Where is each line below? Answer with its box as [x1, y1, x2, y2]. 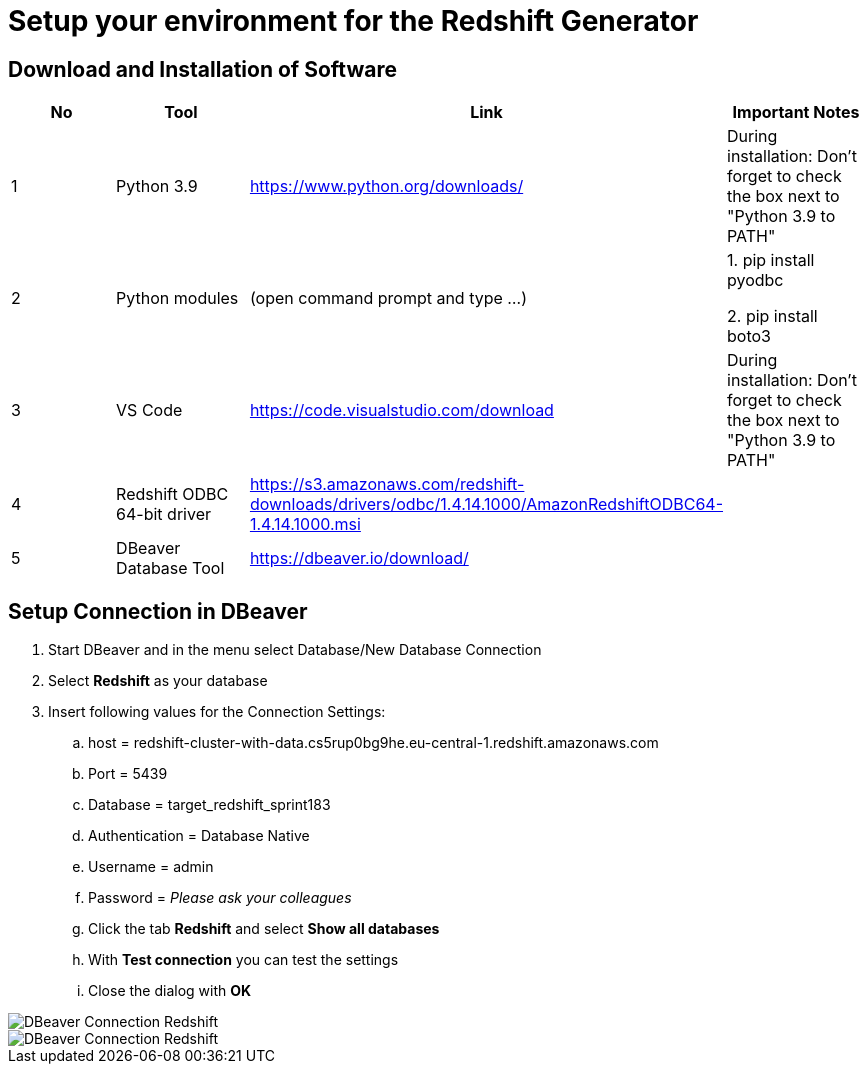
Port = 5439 [88, 765, 168, 783]
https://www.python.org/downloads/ [249, 176, 524, 197]
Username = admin [88, 858, 214, 876]
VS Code [116, 400, 183, 421]
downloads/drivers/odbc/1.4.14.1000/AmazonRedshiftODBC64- [249, 494, 724, 515]
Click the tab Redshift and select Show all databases [88, 920, 440, 938]
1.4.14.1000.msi [249, 514, 361, 535]
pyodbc [727, 270, 784, 291]
